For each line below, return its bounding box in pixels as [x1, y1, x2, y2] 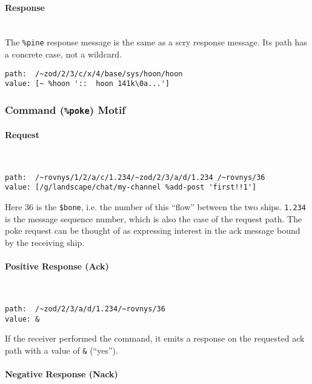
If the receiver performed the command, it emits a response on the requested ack [5, 332, 305, 345]
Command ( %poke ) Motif [5, 102, 125, 117]
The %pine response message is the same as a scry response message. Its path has [5, 36, 307, 48]
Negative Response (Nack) [5, 368, 118, 380]
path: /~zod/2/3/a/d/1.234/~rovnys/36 [5, 304, 165, 313]
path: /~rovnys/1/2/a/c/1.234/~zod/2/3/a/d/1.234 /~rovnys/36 [5, 173, 265, 182]
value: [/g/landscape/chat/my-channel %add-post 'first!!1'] [5, 183, 257, 192]
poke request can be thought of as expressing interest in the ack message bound [5, 224, 300, 237]
